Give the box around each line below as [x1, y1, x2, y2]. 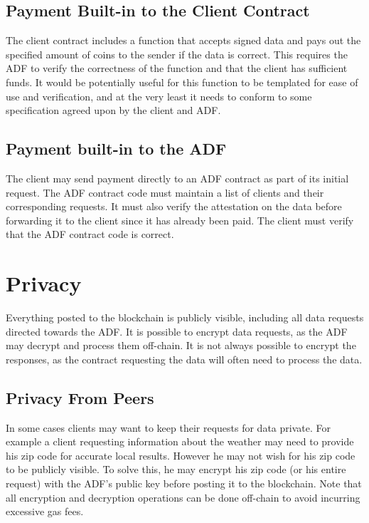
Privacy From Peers [6, 386, 154, 408]
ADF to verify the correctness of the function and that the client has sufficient [6, 61, 348, 76]
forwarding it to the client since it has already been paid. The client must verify [6, 212, 354, 227]
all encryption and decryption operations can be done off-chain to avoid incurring [6, 490, 360, 504]
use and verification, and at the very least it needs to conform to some [6, 88, 312, 103]
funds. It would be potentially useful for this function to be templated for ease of [6, 74, 358, 89]
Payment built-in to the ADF [6, 138, 227, 160]
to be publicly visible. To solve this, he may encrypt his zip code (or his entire [6, 462, 346, 477]
